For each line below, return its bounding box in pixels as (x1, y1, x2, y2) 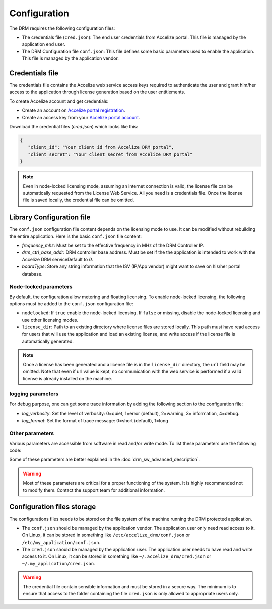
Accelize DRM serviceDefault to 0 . (22, 256, 93, 262)
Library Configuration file (9, 213, 91, 222)
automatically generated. (22, 338, 74, 345)
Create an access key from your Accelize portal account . (22, 114, 141, 120)
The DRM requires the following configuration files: (9, 25, 115, 31)
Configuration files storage (9, 503, 96, 511)
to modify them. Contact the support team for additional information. (23, 487, 165, 493)
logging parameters (9, 390, 59, 397)
